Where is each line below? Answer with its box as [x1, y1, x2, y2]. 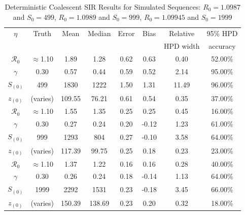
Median [87, 28, 111, 39]
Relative [169, 28, 195, 39]
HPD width [164, 41, 200, 51]
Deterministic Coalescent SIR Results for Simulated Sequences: [5, 2, 201, 12]
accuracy [208, 41, 236, 51]
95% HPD [206, 28, 238, 39]
